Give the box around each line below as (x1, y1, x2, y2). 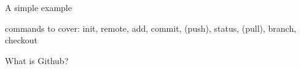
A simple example (5, 1, 72, 13)
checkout (5, 34, 37, 46)
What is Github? (5, 54, 69, 67)
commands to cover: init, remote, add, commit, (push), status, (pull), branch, (5, 21, 297, 34)
